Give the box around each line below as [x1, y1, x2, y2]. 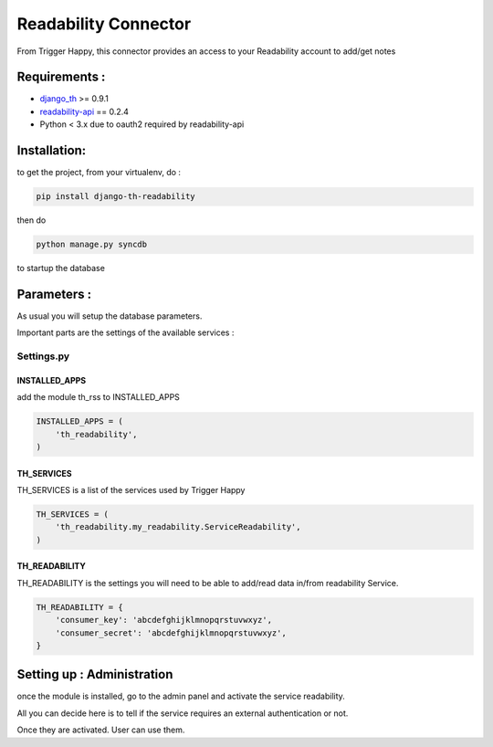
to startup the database [16, 263, 105, 274]
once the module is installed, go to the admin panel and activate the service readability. [16, 690, 346, 702]
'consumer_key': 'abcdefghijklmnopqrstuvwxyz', [55, 615, 273, 626]
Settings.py [16, 350, 70, 363]
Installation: [16, 142, 87, 159]
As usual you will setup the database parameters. [16, 310, 203, 321]
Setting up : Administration [16, 667, 173, 682]
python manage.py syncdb [36, 239, 148, 250]
